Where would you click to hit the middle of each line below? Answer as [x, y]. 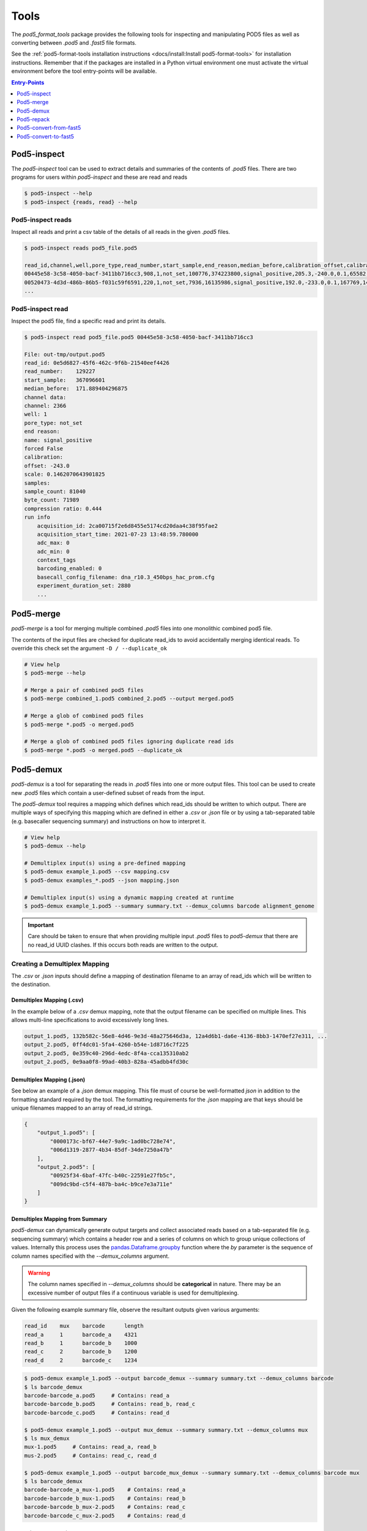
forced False [44, 448]
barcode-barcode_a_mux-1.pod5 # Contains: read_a [105, 1490]
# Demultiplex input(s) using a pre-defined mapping [105, 863]
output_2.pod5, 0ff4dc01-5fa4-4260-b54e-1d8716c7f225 [106, 1045]
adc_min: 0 [53, 551]
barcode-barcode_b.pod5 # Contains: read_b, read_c [110, 1404]
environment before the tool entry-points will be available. [84, 71]
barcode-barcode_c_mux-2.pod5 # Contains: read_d [105, 1515]
